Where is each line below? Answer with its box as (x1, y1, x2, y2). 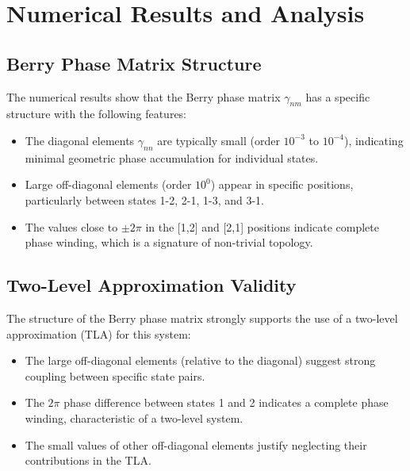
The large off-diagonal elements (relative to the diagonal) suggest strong (25, 352, 376, 369)
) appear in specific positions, (210, 176, 354, 193)
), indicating (343, 132, 404, 148)
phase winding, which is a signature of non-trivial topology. (25, 234, 313, 251)
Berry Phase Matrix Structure (6, 51, 262, 75)
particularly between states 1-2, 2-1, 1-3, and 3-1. (25, 191, 265, 208)
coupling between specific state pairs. (25, 367, 205, 384)
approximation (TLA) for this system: (6, 325, 191, 342)
